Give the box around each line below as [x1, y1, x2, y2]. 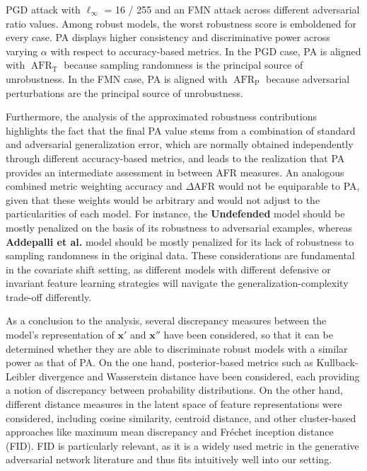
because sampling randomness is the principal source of [64, 57, 303, 72]
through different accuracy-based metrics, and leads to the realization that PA [6, 150, 345, 165]
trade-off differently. [6, 289, 92, 304]
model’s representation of [6, 327, 115, 342]
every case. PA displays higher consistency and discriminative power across [6, 30, 330, 45]
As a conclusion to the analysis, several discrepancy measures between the [6, 313, 327, 328]
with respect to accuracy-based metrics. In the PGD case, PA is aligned [50, 43, 361, 58]
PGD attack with [6, 2, 81, 16]
